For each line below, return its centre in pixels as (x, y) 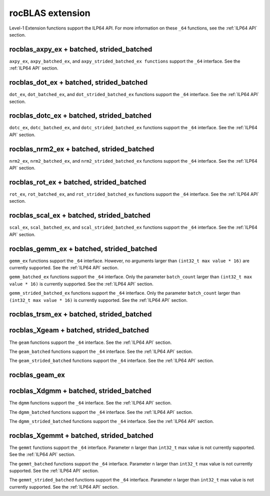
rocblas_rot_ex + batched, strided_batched (78, 182)
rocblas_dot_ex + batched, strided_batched (78, 83)
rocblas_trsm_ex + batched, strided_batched (80, 315)
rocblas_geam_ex (37, 375)
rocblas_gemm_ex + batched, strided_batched (83, 249)
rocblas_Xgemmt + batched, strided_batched (81, 435)
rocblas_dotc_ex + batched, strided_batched (80, 116)
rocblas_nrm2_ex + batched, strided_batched (82, 149)
